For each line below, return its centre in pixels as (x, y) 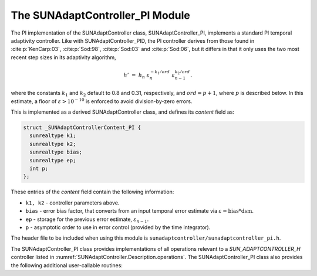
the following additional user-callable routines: (67, 265)
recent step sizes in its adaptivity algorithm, (64, 57)
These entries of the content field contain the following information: (92, 192)
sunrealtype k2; (53, 144)
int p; (39, 169)
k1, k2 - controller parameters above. (72, 203)
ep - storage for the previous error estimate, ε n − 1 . (87, 220)
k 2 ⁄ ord (182, 72)
